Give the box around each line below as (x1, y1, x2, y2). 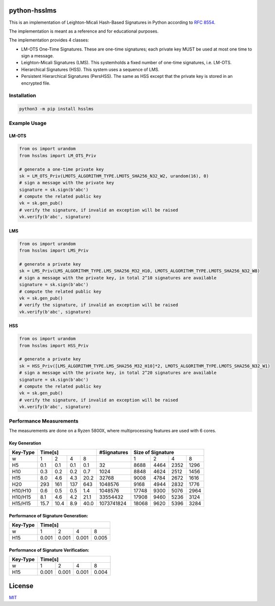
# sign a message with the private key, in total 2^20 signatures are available (19, 370, 217, 375)
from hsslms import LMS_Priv (19, 248, 89, 253)
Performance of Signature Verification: (9, 547, 89, 553)
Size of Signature (134, 449, 174, 456)
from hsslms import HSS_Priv (19, 343, 89, 348)
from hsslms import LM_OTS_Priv (19, 153, 97, 158)
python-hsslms (9, 6, 57, 15)
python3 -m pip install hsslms (19, 106, 94, 112)
